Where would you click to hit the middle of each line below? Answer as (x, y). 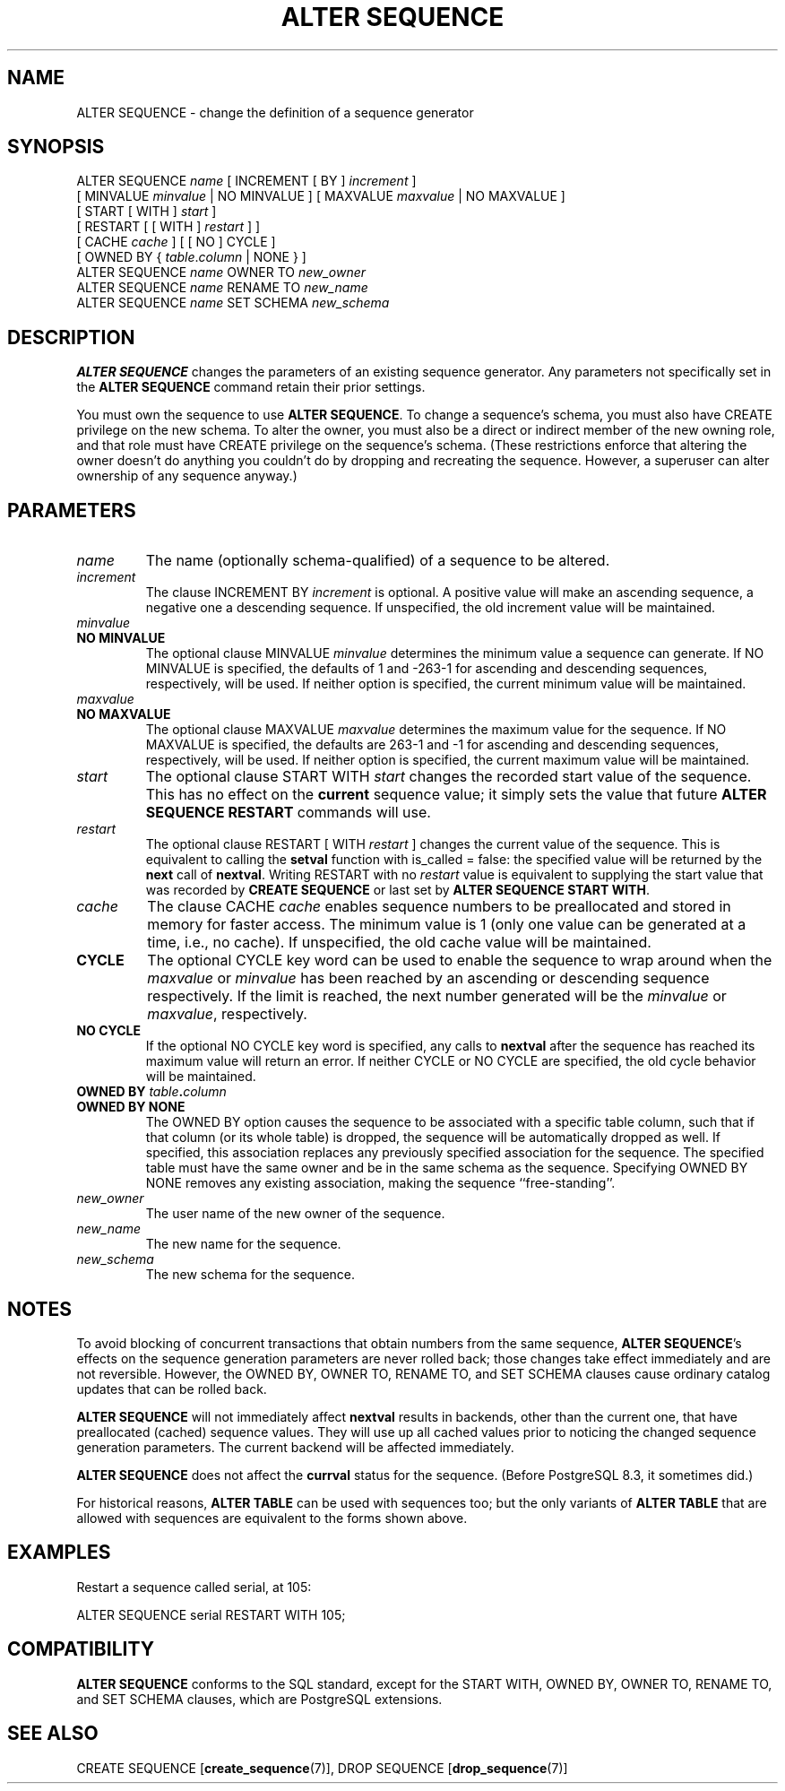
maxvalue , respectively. (227, 1014)
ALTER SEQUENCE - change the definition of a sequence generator (275, 112)
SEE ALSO (53, 1734)
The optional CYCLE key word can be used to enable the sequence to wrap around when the (460, 960)
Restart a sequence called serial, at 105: (194, 1587)
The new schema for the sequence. (250, 1275)
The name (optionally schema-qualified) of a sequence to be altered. (378, 561)
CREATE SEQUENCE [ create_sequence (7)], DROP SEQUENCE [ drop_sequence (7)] (322, 1768)
